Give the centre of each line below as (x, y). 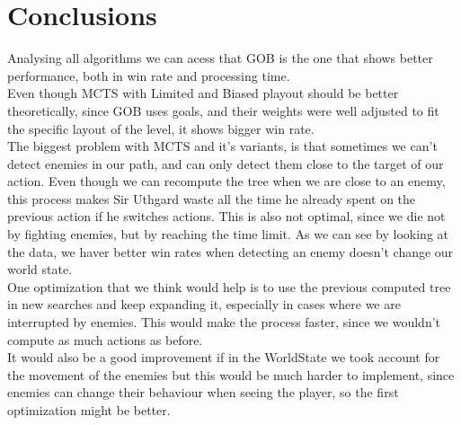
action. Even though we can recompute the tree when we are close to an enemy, (226, 181)
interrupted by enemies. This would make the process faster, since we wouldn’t (224, 322)
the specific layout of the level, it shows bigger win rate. (161, 128)
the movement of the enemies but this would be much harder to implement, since (231, 374)
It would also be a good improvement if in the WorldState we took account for (224, 357)
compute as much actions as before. (105, 339)
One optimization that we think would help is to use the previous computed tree (229, 286)
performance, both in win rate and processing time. (149, 75)
